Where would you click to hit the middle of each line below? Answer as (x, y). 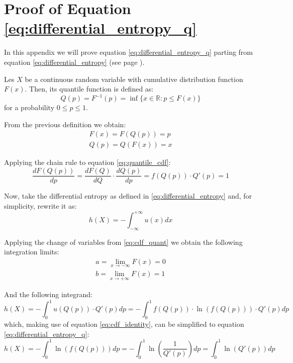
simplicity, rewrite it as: (40, 205)
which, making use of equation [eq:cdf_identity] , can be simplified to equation (124, 324)
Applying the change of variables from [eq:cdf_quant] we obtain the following (123, 242)
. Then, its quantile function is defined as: (89, 89)
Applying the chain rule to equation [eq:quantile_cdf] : (87, 162)
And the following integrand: (48, 294)
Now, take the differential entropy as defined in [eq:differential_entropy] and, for (128, 196)
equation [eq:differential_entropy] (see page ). (74, 62)
